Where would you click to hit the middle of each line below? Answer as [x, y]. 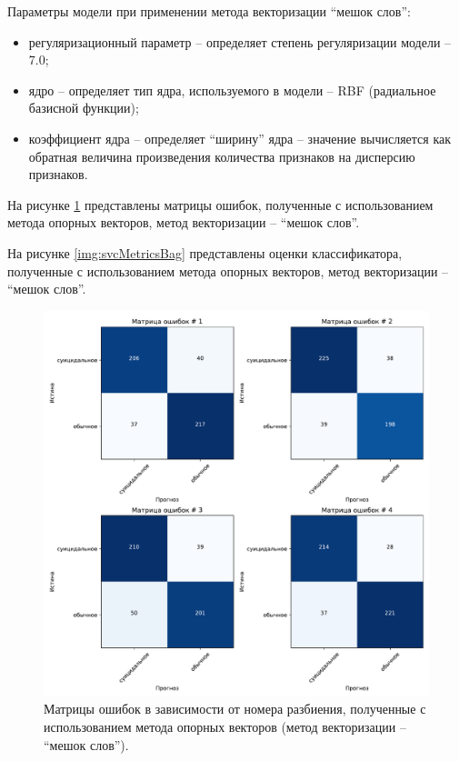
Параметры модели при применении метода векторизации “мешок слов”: [209, 11]
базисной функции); [84, 108]
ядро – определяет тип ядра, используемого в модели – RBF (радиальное [232, 90]
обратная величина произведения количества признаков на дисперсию [222, 156]
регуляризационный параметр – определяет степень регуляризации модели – [240, 41]
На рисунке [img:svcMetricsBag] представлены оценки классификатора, [205, 252]
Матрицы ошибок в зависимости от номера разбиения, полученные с [235, 709]
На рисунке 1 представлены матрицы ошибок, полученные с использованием [220, 204]
